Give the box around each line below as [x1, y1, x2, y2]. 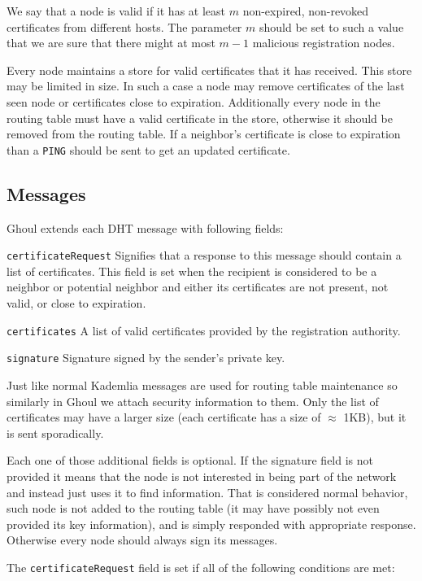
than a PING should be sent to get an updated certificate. [7, 141, 290, 158]
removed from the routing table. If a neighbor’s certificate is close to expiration [7, 125, 401, 142]
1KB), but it [343, 408, 407, 426]
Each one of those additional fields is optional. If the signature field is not [7, 452, 373, 469]
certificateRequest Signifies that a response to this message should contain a [7, 247, 402, 264]
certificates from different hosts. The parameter [7, 18, 242, 35]
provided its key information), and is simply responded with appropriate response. [7, 515, 416, 532]
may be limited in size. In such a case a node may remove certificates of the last [7, 77, 405, 94]
